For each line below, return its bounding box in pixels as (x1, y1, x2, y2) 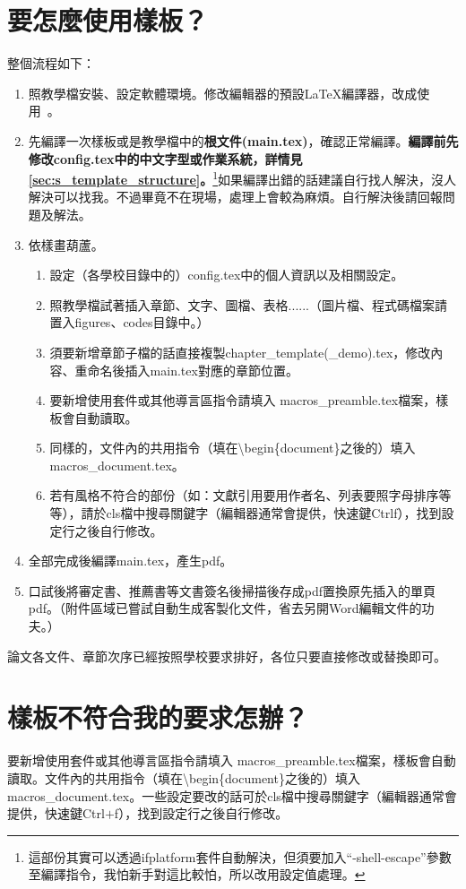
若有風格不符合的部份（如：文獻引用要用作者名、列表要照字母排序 (49, 486, 439, 505)
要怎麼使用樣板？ (7, 2, 209, 39)
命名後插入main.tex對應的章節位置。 (87, 360, 298, 379)
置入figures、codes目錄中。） (49, 313, 210, 332)
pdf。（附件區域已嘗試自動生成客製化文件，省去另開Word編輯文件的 (28, 599, 422, 617)
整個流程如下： (7, 54, 95, 73)
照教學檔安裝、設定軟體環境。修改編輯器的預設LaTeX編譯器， (28, 83, 393, 102)
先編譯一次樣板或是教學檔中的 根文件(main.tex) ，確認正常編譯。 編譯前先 (28, 131, 459, 150)
